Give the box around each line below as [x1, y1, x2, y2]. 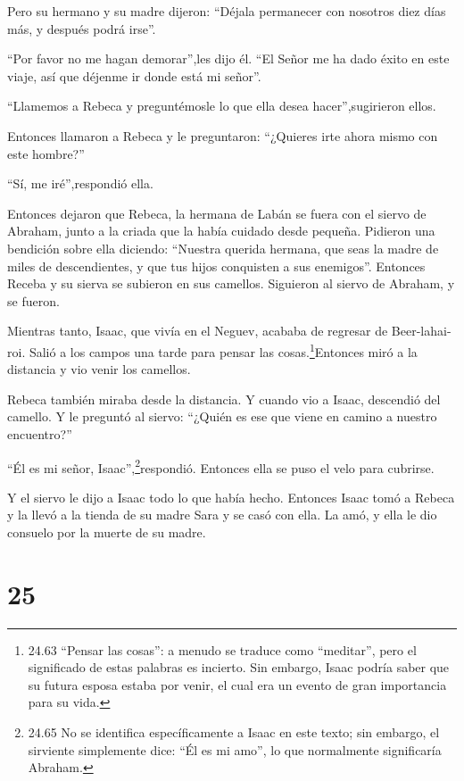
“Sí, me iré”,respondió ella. [7, 174, 153, 193]
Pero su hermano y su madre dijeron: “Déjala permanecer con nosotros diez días [7, 2, 446, 20]
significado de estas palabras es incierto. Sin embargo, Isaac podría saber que [28, 658, 450, 677]
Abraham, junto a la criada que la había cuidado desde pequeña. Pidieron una [7, 221, 435, 240]
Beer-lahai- [391, 321, 452, 340]
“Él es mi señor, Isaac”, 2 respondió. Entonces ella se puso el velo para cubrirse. [7, 455, 435, 477]
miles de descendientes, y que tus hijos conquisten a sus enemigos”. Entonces [7, 256, 426, 275]
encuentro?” [7, 424, 72, 443]
